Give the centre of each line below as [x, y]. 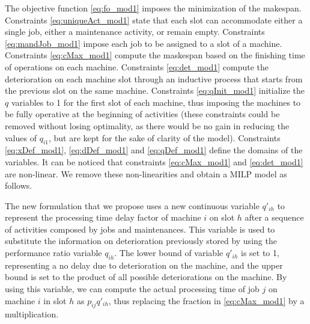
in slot [55, 300]
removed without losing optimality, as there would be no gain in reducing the [147, 125]
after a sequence [274, 217]
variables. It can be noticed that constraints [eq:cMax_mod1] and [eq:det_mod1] [154, 161]
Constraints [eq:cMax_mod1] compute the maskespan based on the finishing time [155, 55]
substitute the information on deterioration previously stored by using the [141, 241]
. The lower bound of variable [169, 253]
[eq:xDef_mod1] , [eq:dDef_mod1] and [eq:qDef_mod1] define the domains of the [154, 150]
